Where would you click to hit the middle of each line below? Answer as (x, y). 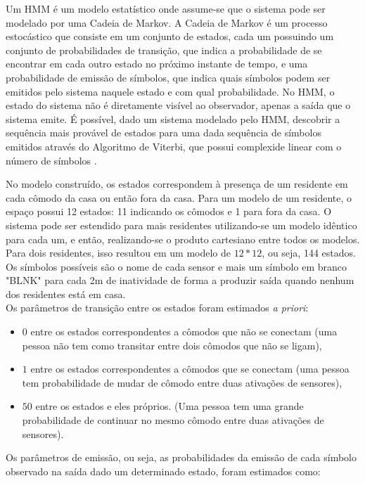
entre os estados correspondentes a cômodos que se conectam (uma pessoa (190, 369)
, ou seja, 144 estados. (309, 253)
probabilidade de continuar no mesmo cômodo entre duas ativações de (173, 420)
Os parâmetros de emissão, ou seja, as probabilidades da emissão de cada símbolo (181, 457)
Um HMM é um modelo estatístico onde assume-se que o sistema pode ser (166, 8)
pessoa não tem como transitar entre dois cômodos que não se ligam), (172, 345)
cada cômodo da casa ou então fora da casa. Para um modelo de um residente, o (179, 197)
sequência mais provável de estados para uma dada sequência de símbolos (164, 133)
